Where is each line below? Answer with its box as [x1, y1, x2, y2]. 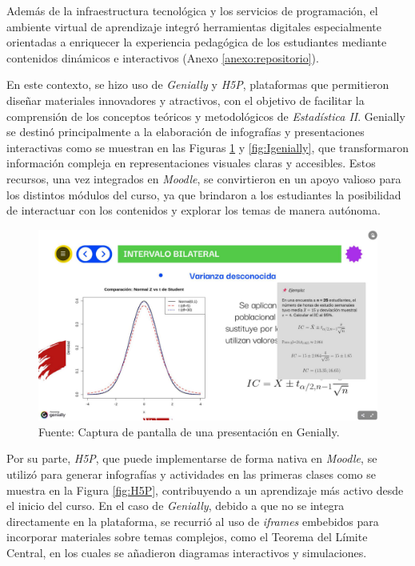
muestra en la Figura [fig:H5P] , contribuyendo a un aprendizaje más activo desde [6, 481, 404, 498]
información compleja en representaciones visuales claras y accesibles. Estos [6, 155, 376, 171]
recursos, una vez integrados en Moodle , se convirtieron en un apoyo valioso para [6, 170, 401, 187]
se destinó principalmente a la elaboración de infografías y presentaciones [6, 123, 365, 140]
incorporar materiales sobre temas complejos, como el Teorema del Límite [6, 528, 368, 545]
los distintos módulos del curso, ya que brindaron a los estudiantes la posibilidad [6, 186, 401, 203]
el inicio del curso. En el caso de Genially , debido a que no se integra [6, 497, 345, 514]
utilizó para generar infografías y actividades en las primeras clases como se [6, 466, 376, 482]
